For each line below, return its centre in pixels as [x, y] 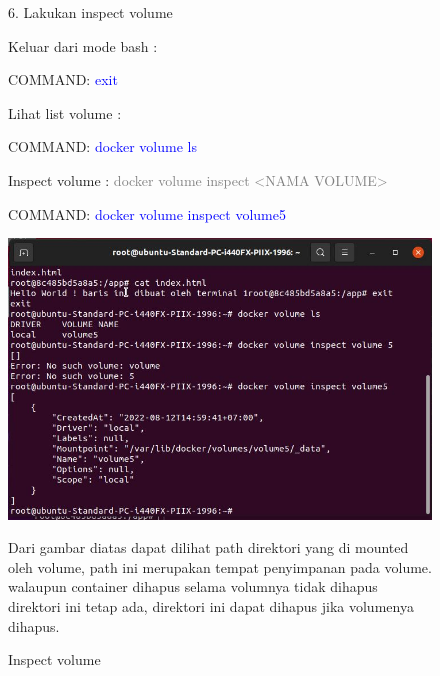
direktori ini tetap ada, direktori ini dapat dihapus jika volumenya [211, 606]
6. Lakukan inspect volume [90, 12]
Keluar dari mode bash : [83, 45]
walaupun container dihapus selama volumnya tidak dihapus [193, 586]
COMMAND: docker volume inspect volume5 [147, 213]
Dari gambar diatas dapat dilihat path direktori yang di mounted [208, 547]
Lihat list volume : [65, 112]
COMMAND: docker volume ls [102, 146]
